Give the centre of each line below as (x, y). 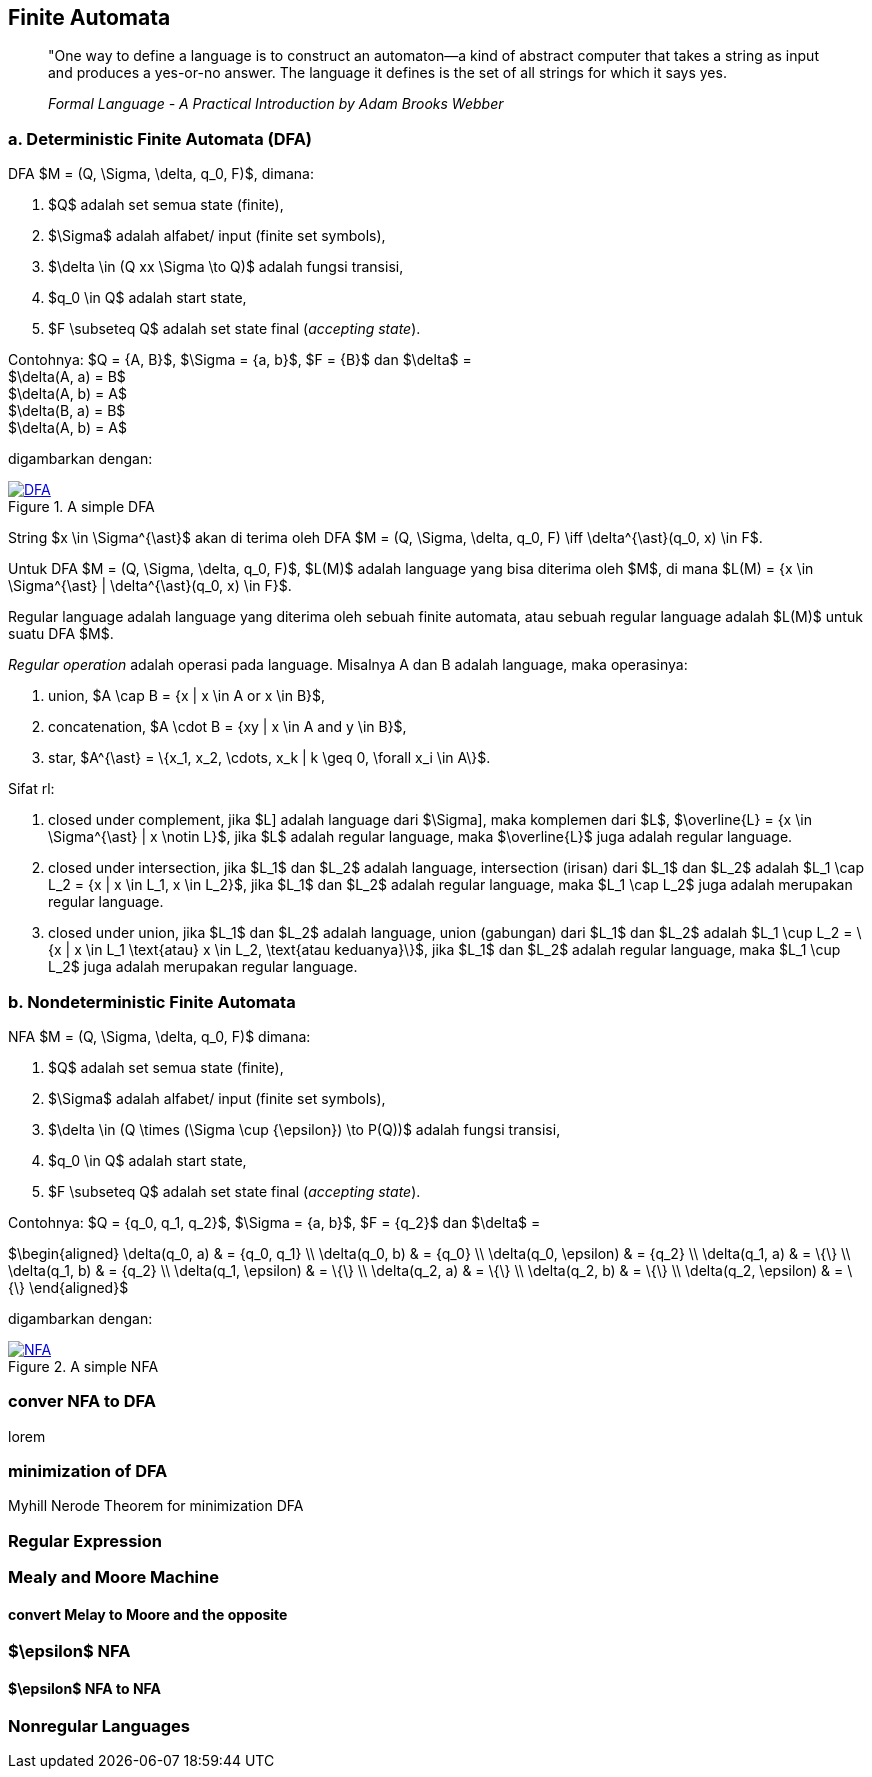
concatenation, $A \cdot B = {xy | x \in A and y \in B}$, (227, 727)
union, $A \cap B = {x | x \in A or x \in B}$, (187, 696)
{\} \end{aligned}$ (68, 1287)
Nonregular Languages (99, 1725)
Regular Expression (85, 1540)
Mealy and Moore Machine (113, 1577)
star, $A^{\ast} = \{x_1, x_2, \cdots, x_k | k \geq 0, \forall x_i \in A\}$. (269, 758)
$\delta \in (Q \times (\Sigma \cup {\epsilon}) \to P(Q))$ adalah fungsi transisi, (304, 1129)
